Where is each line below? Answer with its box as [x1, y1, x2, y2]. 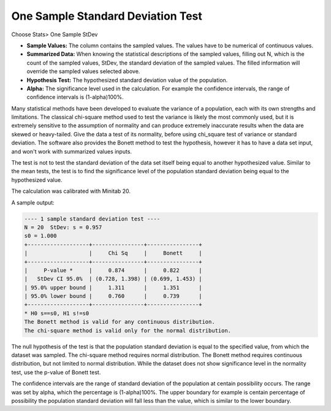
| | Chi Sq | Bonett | [24, 249, 202, 257]
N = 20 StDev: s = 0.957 [24, 224, 102, 230]
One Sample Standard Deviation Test [11, 9, 202, 23]
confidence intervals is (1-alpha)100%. [26, 93, 124, 101]
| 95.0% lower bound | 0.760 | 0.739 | [24, 292, 202, 300]
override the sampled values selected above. [26, 68, 140, 75]
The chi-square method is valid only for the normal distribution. [24, 327, 232, 334]
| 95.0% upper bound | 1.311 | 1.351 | [24, 284, 202, 291]
